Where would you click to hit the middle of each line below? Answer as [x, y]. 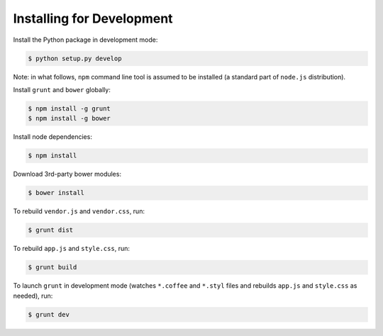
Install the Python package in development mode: [85, 40]
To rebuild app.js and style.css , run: [72, 249]
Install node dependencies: [52, 137]
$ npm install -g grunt [70, 108]
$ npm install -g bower [70, 118]
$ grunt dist [51, 230]
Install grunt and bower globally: [62, 89]
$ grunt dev [49, 314]
